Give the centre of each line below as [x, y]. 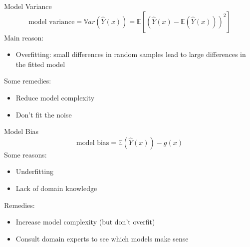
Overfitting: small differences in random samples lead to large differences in [131, 54]
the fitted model [40, 64]
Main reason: [24, 37]
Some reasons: [25, 154]
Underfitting [34, 171]
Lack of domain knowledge [56, 188]
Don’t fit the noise [44, 114]
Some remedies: [28, 81]
